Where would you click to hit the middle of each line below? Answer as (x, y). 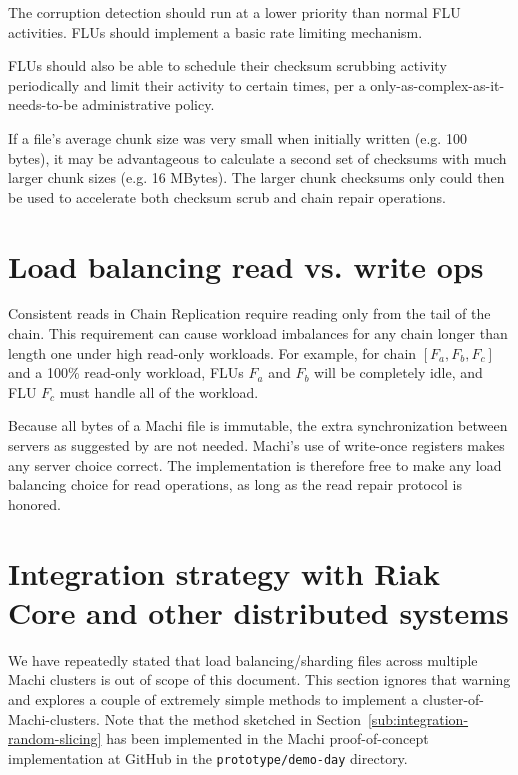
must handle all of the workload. (159, 391)
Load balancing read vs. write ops (246, 265)
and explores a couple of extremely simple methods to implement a (213, 698)
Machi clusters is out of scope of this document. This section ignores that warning (259, 679)
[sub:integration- (418, 718)
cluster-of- (453, 698)
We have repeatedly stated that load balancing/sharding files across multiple (243, 659)
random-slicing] (55, 738)
